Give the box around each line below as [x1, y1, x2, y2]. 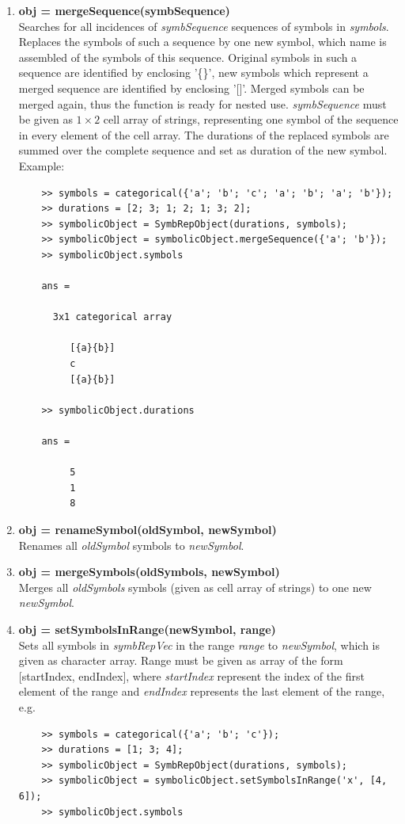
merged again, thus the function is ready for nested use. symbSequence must [18, 95, 387, 112]
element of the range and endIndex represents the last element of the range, [18, 683, 385, 700]
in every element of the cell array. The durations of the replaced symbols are [18, 126, 389, 143]
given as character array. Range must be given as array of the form [18, 652, 343, 669]
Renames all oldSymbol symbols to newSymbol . [18, 536, 244, 553]
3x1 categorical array [52, 311, 172, 323]
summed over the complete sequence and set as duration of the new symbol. [18, 142, 388, 158]
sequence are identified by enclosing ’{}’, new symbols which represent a [18, 64, 369, 81]
